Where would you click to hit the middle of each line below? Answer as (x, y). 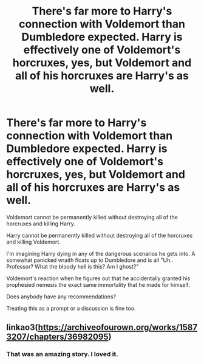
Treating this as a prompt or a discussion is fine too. (71, 308)
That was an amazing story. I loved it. (62, 354)
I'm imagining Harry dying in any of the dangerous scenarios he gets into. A (101, 253)
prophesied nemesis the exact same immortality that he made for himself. (98, 284)
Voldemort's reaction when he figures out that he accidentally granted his (98, 278)
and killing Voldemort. (33, 242)
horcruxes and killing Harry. (41, 224)
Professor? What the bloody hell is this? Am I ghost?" (73, 266)
